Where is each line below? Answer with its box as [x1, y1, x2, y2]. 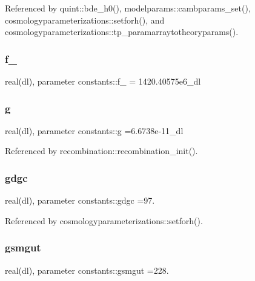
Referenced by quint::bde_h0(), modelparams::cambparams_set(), [5, 2, 251, 14]
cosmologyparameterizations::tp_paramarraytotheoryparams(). [5, 25, 239, 38]
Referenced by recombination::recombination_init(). [5, 144, 198, 157]
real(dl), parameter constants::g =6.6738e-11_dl [5, 124, 184, 137]
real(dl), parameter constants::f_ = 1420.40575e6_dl [5, 75, 201, 87]
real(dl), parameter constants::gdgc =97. [5, 194, 155, 207]
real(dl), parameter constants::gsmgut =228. [5, 263, 169, 276]
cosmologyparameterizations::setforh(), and [5, 13, 165, 26]
